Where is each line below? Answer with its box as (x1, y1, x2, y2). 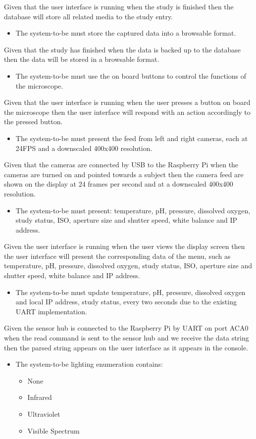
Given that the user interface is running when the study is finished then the (4, 1, 234, 11)
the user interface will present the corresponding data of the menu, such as (4, 250, 231, 261)
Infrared (27, 392, 52, 402)
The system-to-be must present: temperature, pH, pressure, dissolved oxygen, (15, 205, 251, 215)
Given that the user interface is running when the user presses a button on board (4, 97, 251, 107)
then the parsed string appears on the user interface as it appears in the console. (4, 342, 249, 352)
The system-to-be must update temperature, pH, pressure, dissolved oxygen (15, 287, 246, 297)
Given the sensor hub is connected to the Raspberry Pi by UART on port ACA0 (4, 323, 249, 333)
